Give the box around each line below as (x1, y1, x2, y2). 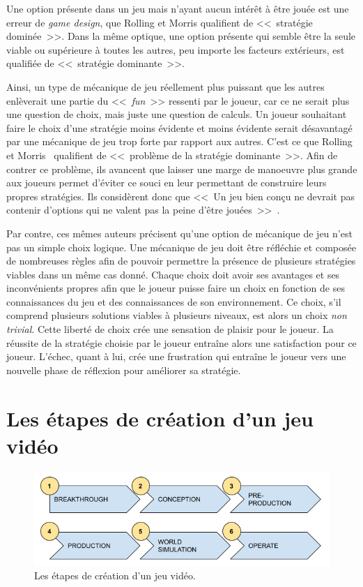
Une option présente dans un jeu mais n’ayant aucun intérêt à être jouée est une (6, 1, 349, 15)
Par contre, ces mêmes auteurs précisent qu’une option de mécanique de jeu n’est (6, 225, 353, 240)
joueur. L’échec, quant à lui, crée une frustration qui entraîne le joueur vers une (6, 349, 346, 364)
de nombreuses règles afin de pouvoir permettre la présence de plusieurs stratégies (6, 253, 356, 268)
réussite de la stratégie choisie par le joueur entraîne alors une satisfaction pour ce (6, 335, 357, 350)
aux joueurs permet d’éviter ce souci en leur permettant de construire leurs (6, 175, 327, 190)
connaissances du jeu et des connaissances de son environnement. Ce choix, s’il (6, 294, 341, 309)
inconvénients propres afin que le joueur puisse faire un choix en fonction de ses (6, 281, 345, 295)
